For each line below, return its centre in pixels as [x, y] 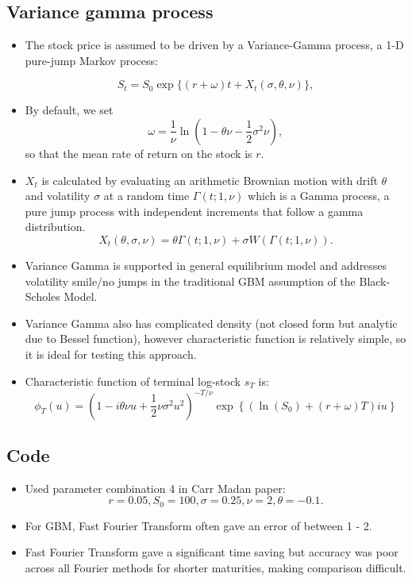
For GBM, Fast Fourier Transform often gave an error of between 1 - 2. [198, 525]
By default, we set [69, 110]
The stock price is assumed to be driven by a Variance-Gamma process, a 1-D [214, 45]
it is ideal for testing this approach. [111, 354]
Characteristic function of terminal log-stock [133, 381]
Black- [375, 281]
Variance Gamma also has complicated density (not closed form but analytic [211, 323]
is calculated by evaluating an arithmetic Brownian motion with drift [210, 180]
